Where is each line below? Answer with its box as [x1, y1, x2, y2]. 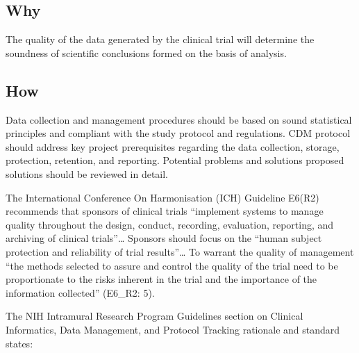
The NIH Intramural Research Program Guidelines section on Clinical [6, 309, 303, 323]
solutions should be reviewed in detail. [6, 166, 169, 181]
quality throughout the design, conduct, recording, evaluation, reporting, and [6, 217, 334, 231]
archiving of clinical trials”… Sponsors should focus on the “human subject [6, 231, 322, 245]
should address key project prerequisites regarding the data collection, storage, [6, 139, 340, 154]
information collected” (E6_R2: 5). [6, 285, 155, 299]
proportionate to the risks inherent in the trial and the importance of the [6, 272, 317, 286]
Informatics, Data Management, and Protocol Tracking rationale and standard [6, 322, 340, 336]
